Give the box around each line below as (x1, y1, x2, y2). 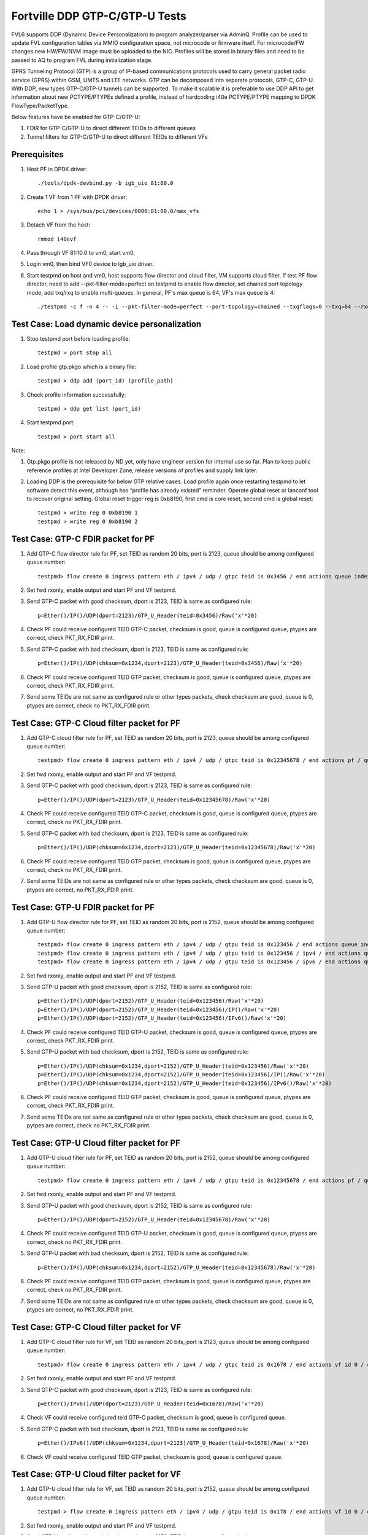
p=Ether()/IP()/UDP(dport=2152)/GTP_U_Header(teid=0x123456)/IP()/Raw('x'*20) (37, 1006, 280, 1013)
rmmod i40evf (37, 235, 77, 243)
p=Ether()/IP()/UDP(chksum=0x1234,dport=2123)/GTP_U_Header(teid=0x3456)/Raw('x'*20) (37, 660, 303, 667)
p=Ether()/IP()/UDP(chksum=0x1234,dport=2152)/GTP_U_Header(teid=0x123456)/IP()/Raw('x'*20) (37, 1071, 326, 1078)
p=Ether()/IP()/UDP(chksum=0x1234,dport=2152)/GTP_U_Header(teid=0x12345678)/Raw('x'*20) (37, 1264, 316, 1271)
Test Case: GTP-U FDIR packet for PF (11, 902, 155, 912)
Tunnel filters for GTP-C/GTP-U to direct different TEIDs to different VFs (26, 133, 208, 141)
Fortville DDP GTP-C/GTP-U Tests (11, 9, 186, 23)
